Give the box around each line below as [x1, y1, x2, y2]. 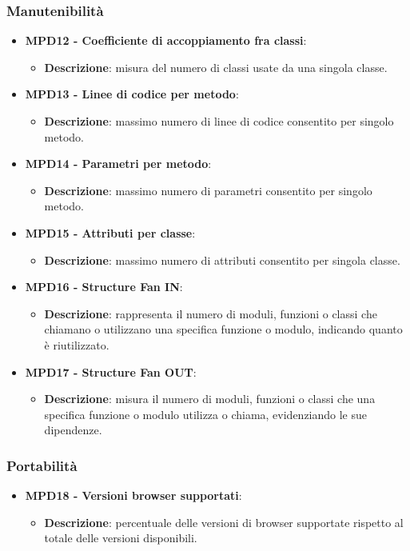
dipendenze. [44, 421, 102, 438]
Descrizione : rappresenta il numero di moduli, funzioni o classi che [44, 305, 377, 321]
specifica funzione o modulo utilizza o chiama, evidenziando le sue [44, 405, 368, 422]
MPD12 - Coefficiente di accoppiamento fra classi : [25, 32, 307, 49]
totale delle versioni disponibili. [44, 529, 197, 546]
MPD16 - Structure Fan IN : [25, 278, 183, 295]
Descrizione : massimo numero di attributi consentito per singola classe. [44, 251, 400, 268]
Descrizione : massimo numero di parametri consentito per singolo [44, 182, 372, 198]
